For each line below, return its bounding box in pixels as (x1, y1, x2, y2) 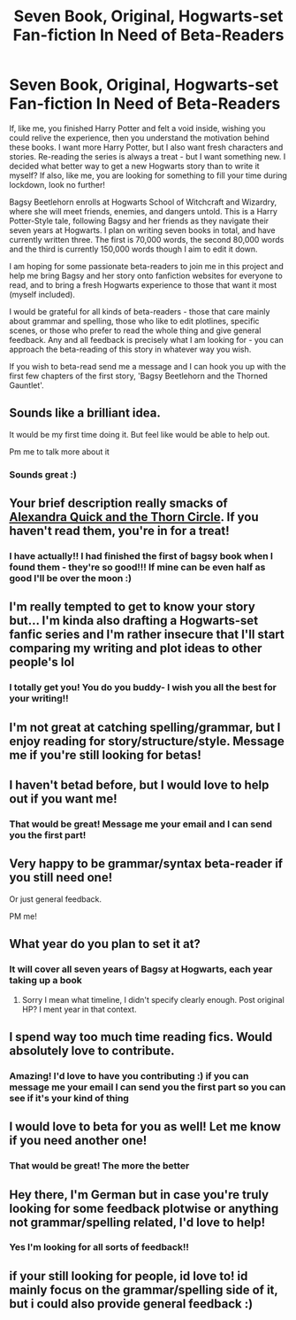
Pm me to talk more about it (9, 446, 110, 457)
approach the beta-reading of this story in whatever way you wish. (9, 344, 252, 354)
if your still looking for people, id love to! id (9, 1269, 248, 1284)
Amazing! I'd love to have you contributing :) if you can (9, 1069, 249, 1082)
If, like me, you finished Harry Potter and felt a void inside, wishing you (9, 122, 266, 134)
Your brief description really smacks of (9, 496, 228, 511)
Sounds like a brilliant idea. (9, 406, 161, 421)
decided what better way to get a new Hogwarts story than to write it (9, 160, 260, 171)
